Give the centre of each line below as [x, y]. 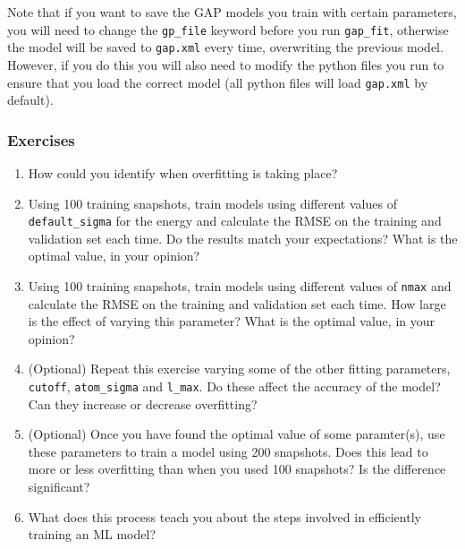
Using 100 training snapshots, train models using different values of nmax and [240, 286]
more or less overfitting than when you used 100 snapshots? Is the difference [237, 469]
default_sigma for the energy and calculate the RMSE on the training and [235, 221]
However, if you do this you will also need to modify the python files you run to [226, 64]
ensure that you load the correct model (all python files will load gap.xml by [218, 82]
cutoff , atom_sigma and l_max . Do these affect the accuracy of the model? [234, 386]
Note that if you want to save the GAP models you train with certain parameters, [232, 12]
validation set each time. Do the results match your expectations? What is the [243, 238]
